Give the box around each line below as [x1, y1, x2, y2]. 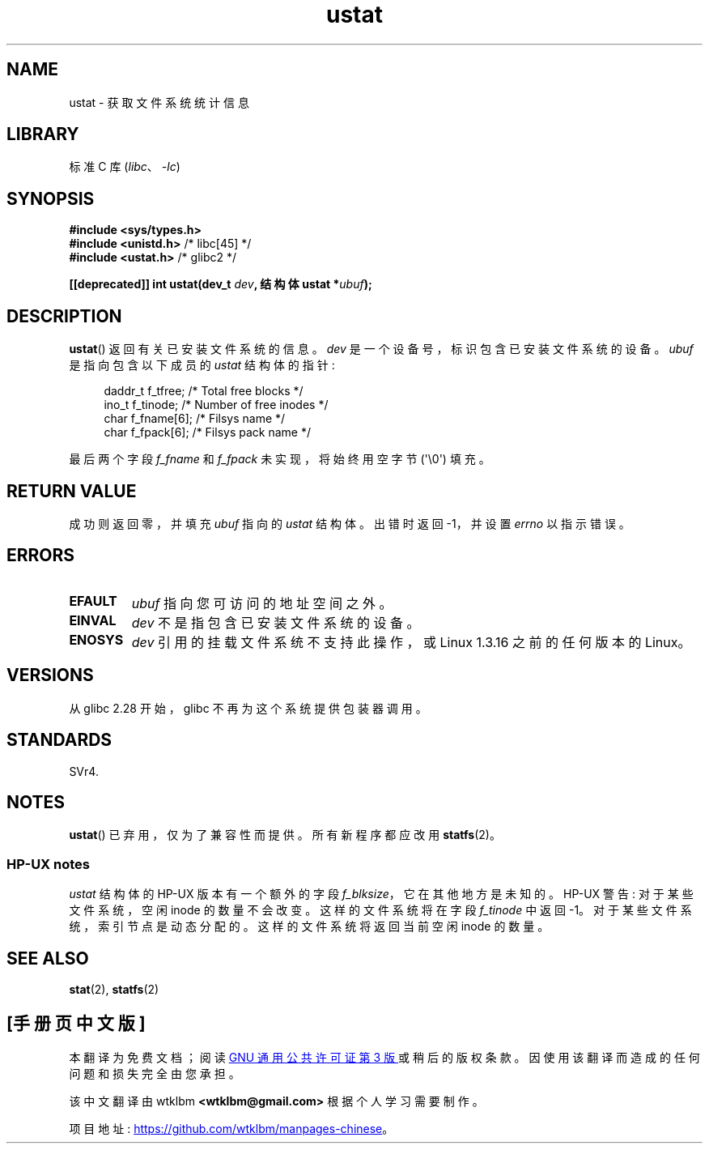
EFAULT [69, 592, 117, 609]
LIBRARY [6, 124, 79, 145]
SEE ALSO [6, 948, 89, 969]
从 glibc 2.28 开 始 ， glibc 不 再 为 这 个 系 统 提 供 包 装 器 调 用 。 [69, 701, 427, 715]
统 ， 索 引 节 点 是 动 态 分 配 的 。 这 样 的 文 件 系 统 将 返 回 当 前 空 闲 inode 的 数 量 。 [69, 919, 550, 934]
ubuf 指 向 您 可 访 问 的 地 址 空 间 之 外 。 [131, 594, 393, 611]
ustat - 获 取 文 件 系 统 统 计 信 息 [69, 95, 249, 109]
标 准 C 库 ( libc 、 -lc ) [69, 160, 180, 174]
